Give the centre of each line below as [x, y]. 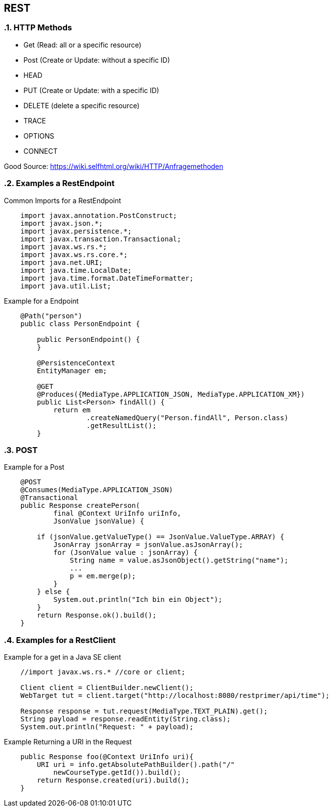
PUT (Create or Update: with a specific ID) [91, 90]
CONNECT [41, 151]
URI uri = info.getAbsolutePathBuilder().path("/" [136, 765]
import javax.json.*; [62, 223]
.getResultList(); [121, 425]
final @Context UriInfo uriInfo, [117, 513]
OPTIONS [39, 136]
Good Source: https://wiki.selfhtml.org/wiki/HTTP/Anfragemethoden [114, 166]
